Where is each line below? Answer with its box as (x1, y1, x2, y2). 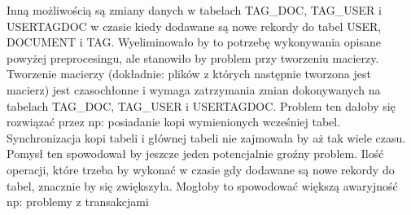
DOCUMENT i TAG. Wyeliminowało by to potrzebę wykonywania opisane (7, 33, 381, 50)
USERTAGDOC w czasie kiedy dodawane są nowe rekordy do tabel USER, (7, 17, 382, 34)
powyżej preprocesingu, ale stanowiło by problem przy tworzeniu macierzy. (7, 49, 379, 66)
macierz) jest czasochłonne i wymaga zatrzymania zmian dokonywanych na (7, 81, 381, 98)
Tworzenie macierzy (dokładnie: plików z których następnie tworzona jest (7, 65, 371, 82)
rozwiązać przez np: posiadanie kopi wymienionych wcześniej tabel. (7, 113, 341, 130)
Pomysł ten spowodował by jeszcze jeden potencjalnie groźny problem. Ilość (7, 145, 384, 162)
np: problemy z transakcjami (7, 193, 149, 210)
